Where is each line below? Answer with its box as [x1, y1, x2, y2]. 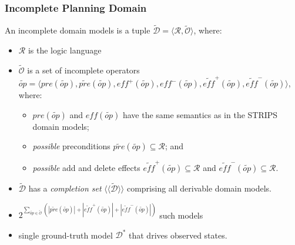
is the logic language [28, 44, 102, 56]
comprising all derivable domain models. [126, 182, 271, 194]
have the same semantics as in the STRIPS [122, 108, 278, 120]
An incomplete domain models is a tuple [5, 24, 150, 36]
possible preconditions [32, 140, 110, 152]
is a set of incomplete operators [27, 63, 140, 76]
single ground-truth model [18, 229, 113, 241]
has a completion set [28, 182, 102, 194]
